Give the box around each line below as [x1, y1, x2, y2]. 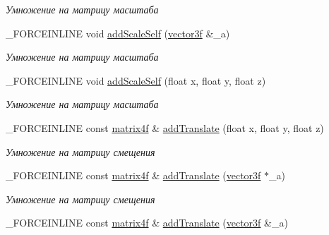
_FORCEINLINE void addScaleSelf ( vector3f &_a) [6, 25, 230, 40]
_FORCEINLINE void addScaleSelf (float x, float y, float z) [6, 73, 266, 88]
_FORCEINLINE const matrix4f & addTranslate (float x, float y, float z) [6, 120, 324, 135]
